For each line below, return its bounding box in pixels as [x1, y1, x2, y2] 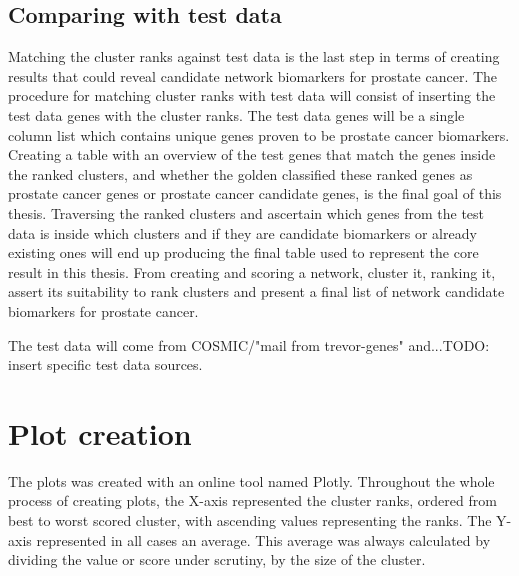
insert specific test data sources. [8, 354, 203, 375]
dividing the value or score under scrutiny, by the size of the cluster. [8, 549, 426, 570]
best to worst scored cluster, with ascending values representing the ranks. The [8, 510, 492, 531]
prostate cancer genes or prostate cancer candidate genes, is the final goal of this [8, 183, 502, 204]
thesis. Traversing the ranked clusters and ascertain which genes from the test [8, 202, 485, 223]
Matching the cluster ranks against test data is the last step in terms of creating [8, 46, 500, 67]
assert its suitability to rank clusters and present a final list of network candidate [8, 281, 505, 302]
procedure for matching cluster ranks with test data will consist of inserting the [8, 85, 496, 106]
